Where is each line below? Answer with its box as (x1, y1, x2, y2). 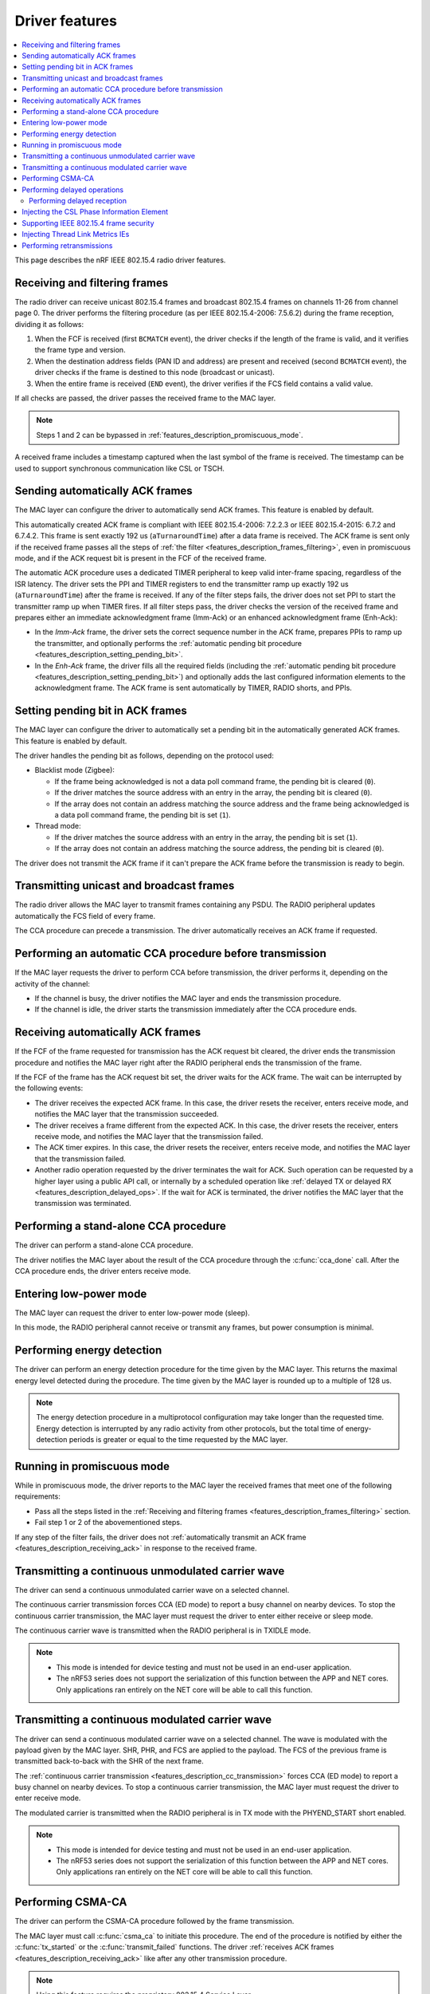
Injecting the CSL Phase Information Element (21, 207, 169, 217)
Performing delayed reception (29, 196, 127, 206)
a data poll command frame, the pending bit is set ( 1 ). (54, 810, 231, 819)
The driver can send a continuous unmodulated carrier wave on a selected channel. (14, 1585, 290, 1594)
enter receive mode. (14, 1793, 81, 1803)
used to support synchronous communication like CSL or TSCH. (14, 463, 225, 473)
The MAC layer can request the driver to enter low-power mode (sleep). (14, 1308, 250, 1318)
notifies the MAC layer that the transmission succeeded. (34, 1109, 219, 1119)
